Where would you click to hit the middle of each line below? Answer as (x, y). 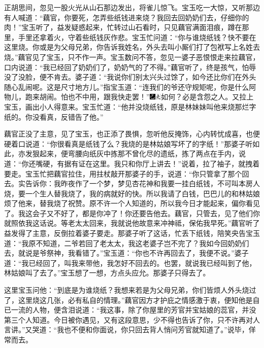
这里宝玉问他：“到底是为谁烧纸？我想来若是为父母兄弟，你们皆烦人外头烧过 (130, 290)
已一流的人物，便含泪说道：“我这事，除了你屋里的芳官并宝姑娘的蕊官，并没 (130, 310)
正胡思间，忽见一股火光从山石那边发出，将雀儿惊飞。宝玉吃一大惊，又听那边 (132, 7)
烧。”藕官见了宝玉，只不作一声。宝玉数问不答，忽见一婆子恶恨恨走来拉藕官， (132, 57)
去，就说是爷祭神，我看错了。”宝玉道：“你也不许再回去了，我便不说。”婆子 (126, 253)
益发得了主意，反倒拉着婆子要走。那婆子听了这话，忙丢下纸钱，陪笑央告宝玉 (132, 233)
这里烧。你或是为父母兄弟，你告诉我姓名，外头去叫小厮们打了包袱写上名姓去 (132, 47)
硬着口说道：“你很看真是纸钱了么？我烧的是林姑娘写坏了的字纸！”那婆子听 (128, 143)
